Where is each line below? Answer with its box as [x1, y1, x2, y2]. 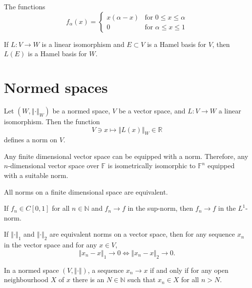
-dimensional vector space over [8, 160, 99, 171]
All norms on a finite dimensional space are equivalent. [4, 186, 168, 197]
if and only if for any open [150, 265, 229, 275]
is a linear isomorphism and [42, 39, 125, 49]
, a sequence [87, 265, 124, 275]
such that [127, 274, 156, 285]
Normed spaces [4, 77, 108, 97]
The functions [4, 1, 45, 11]
